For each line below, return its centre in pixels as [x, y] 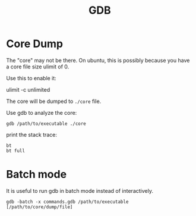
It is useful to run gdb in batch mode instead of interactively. [80, 190]
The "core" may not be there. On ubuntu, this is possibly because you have [98, 60]
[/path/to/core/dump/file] [39, 207]
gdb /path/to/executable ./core [46, 123]
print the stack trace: [32, 134]
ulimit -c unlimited [28, 89]
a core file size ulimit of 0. [38, 67]
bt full [16, 151]
